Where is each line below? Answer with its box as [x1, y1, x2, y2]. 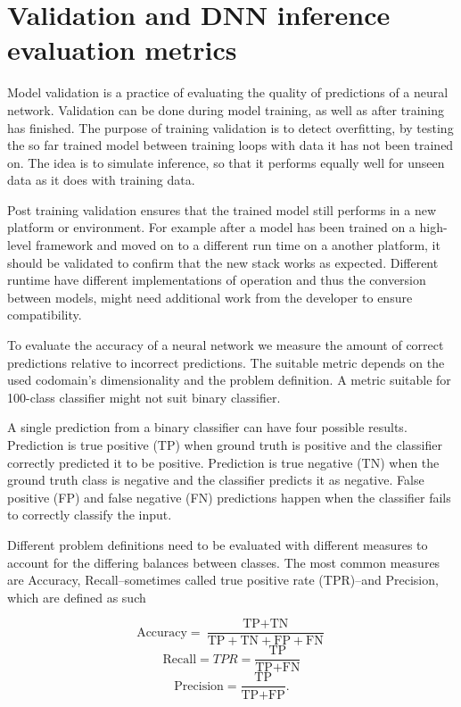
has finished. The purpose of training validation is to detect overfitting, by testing [7, 118, 454, 137]
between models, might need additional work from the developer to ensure [7, 287, 413, 306]
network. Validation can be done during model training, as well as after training [7, 100, 445, 119]
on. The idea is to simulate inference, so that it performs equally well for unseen [7, 153, 445, 171]
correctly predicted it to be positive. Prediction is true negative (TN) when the [7, 453, 440, 471]
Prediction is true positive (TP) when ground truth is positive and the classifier [7, 436, 442, 453]
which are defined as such [7, 587, 146, 606]
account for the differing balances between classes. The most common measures [7, 553, 440, 571]
